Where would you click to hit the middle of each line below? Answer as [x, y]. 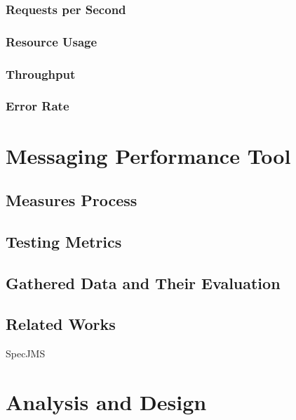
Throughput [41, 74]
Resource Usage [52, 41]
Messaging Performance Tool [148, 155]
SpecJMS [26, 354]
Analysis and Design [106, 402]
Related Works [61, 324]
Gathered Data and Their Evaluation [143, 282]
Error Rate [38, 106]
